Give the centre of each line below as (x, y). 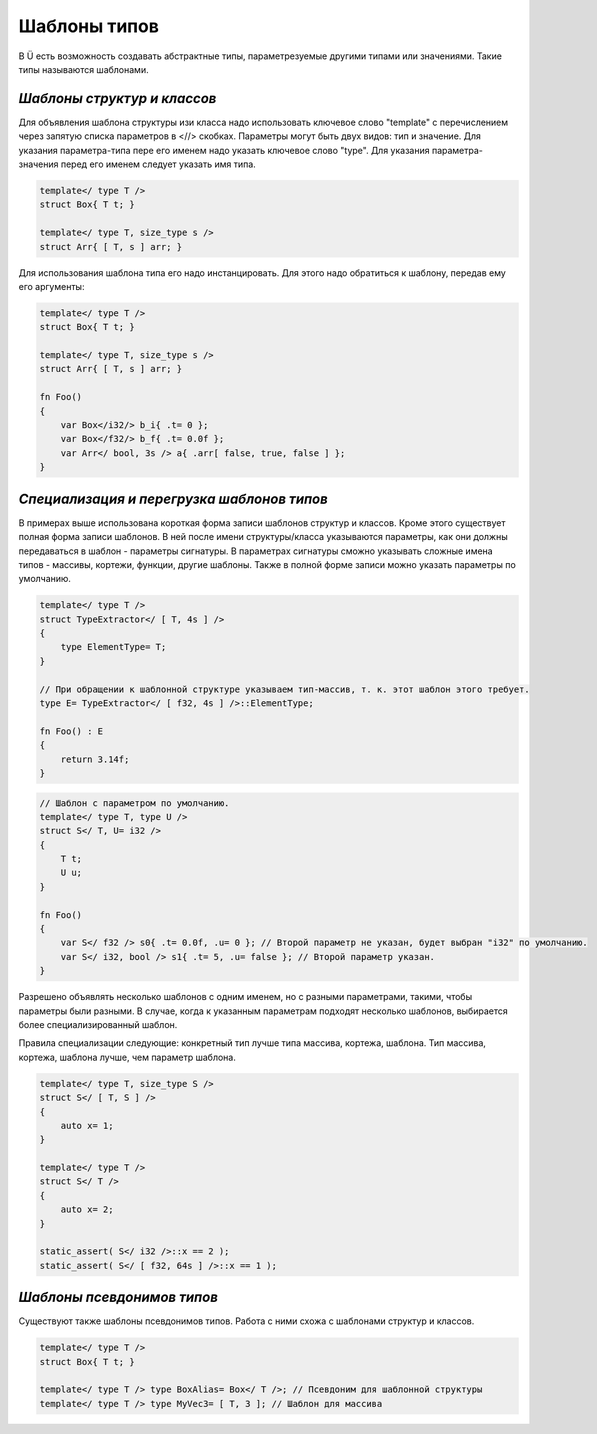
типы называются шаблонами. (83, 69)
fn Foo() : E (71, 731)
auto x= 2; (87, 1209)
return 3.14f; (95, 759)
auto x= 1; (87, 1125)
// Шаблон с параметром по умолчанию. (134, 803)
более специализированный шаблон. (98, 1024)
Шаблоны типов (89, 26)
